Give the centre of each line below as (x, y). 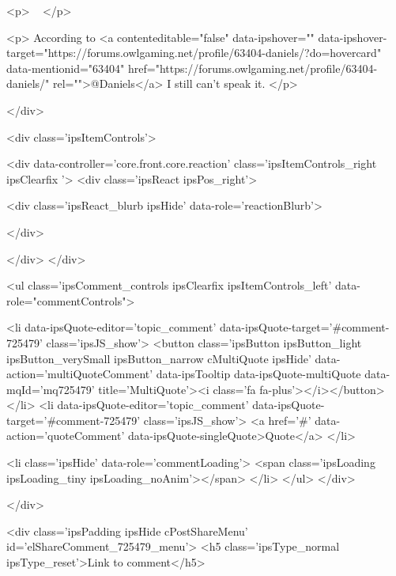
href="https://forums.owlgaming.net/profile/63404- (253, 68)
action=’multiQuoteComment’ (80, 374)
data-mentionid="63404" (66, 68)
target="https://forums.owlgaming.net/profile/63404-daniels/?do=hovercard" (194, 53)
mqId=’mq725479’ (51, 389)
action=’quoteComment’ (66, 436)
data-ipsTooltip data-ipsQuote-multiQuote (258, 374)
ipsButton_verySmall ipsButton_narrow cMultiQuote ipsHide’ (159, 358)
